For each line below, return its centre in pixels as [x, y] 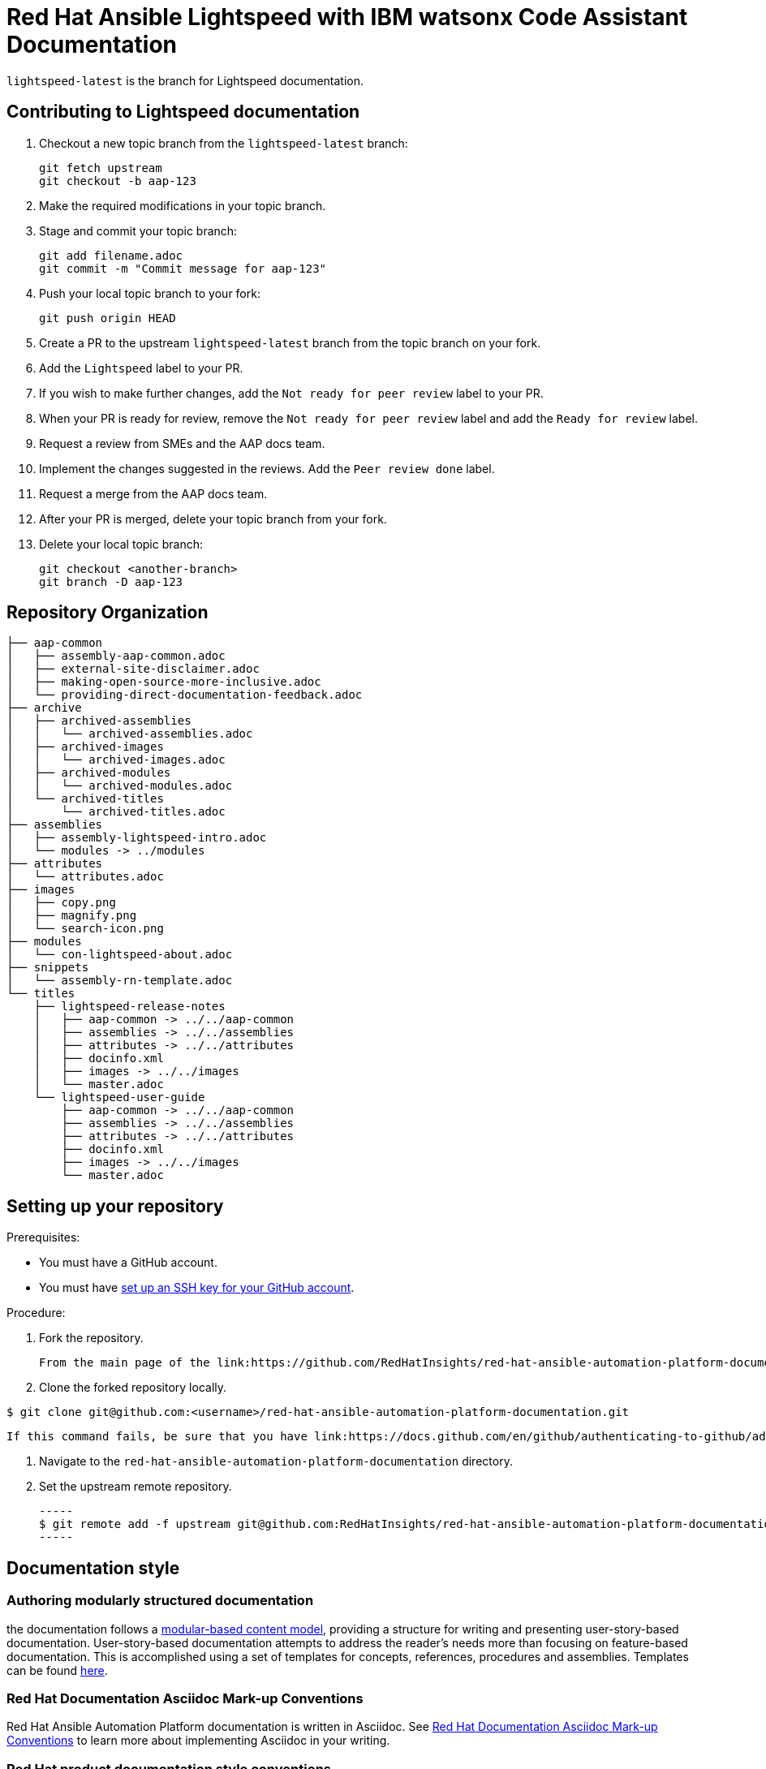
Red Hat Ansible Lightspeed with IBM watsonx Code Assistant [347, 17]
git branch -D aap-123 [111, 581]
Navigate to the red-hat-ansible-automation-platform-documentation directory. [276, 1461]
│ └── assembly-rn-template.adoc [120, 981]
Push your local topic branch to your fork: [150, 293]
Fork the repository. [91, 1338]
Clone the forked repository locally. [133, 1388]
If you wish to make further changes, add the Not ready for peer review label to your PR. [291, 393]
